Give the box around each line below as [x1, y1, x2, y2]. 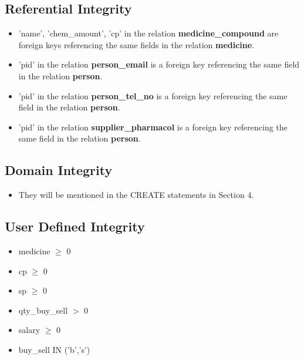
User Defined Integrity [5, 217, 145, 235]
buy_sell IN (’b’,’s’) [18, 343, 90, 355]
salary [18, 324, 40, 336]
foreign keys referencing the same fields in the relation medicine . [18, 38, 255, 51]
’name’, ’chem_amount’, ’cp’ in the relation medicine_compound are [18, 27, 279, 39]
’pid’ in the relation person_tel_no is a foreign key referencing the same [18, 89, 288, 102]
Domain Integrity [5, 161, 113, 179]
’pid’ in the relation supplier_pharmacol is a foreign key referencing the [18, 120, 288, 133]
